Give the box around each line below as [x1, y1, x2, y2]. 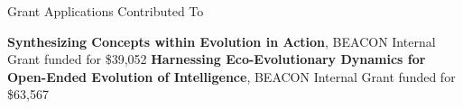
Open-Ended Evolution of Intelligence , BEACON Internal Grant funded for [7, 67, 456, 86]
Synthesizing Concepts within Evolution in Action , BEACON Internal [7, 32, 436, 50]
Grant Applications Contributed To [7, 2, 204, 20]
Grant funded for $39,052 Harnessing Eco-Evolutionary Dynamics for [7, 50, 426, 68]
